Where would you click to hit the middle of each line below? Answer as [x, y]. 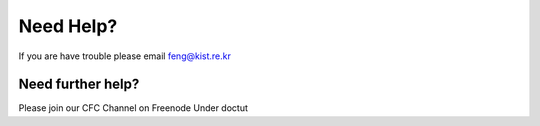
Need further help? [79, 84]
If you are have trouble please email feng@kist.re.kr [125, 56]
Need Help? [68, 26]
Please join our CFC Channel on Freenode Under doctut [133, 108]
